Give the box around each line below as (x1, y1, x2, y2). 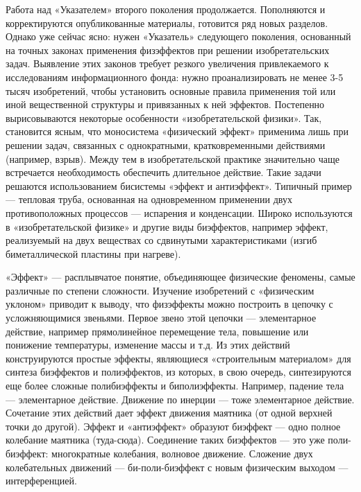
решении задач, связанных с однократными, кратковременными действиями (6, 137, 326, 152)
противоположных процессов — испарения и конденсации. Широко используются (6, 205, 353, 220)
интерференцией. (6, 473, 77, 488)
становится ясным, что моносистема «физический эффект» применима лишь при (6, 124, 349, 139)
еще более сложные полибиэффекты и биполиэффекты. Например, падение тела (6, 378, 344, 393)
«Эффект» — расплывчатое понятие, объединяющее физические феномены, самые (6, 270, 355, 284)
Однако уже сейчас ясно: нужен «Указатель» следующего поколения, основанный (6, 29, 351, 44)
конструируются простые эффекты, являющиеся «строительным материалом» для (6, 351, 351, 365)
